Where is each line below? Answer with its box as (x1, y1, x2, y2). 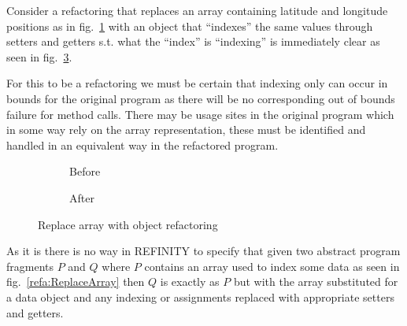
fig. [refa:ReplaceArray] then (6, 273, 145, 290)
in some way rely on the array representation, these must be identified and (6, 121, 366, 138)
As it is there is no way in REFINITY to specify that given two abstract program (6, 243, 401, 259)
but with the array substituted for (233, 273, 398, 290)
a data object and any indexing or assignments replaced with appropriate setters (6, 288, 394, 305)
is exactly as (160, 273, 220, 290)
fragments (6, 257, 54, 274)
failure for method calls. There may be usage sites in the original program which (6, 106, 394, 122)
